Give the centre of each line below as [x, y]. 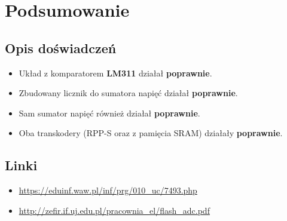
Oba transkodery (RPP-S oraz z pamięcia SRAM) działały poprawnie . [151, 133]
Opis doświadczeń [61, 47]
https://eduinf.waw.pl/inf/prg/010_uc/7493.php [108, 190]
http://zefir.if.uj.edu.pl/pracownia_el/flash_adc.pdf [114, 210]
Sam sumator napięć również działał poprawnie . [109, 113]
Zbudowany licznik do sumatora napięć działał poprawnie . [128, 93]
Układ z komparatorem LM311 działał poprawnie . [115, 73]
